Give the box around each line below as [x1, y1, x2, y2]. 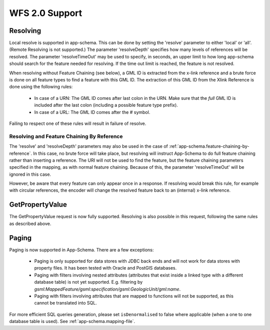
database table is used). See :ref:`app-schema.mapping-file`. [9, 319, 135, 325]
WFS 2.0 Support [9, 7, 82, 18]
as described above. [9, 220, 51, 227]
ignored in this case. [9, 171, 51, 177]
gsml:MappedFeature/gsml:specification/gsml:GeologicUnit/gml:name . [34, 286, 181, 292]
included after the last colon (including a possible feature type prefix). [34, 102, 178, 108]
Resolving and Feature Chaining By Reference [9, 133, 123, 140]
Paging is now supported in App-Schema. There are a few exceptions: [9, 247, 154, 253]
